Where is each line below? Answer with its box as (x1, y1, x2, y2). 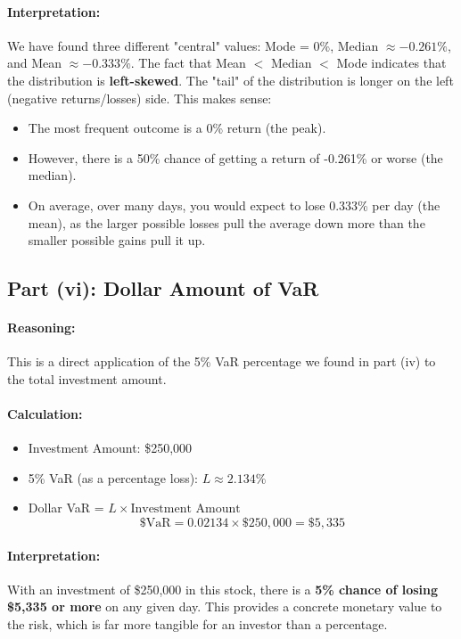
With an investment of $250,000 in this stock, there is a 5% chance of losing (7, 579, 439, 598)
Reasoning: (7, 318, 76, 337)
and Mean (7, 53, 62, 72)
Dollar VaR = (28, 498, 104, 517)
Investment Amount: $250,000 (28, 438, 193, 457)
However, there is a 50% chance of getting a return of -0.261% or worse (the (28, 148, 443, 167)
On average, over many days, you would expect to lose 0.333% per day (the (28, 195, 440, 214)
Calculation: (7, 405, 83, 423)
